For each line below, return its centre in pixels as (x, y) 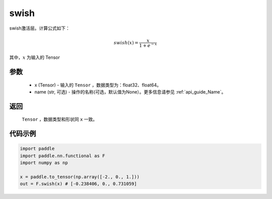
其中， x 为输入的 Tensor (35, 57)
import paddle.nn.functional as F (62, 156)
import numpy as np (44, 163)
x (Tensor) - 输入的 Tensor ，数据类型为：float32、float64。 (98, 85)
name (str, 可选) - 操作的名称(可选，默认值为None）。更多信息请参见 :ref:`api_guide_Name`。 (130, 92)
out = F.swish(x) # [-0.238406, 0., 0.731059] (78, 184)
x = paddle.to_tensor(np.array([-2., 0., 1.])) (80, 177)
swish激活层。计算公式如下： (40, 28)
